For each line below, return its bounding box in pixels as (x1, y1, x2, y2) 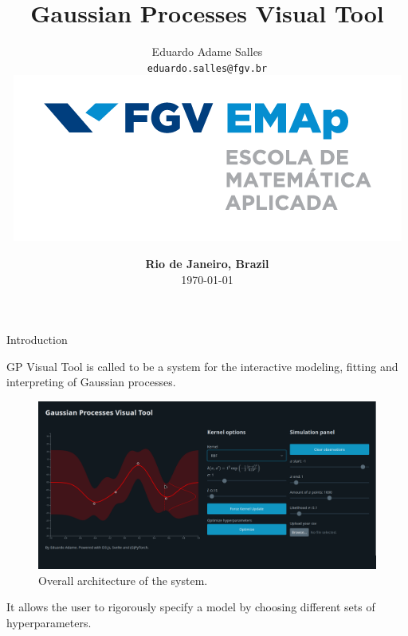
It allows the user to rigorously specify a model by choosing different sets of (6, 598, 375, 615)
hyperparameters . (6, 614, 92, 631)
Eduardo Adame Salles (151, 43, 263, 60)
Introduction (6, 331, 68, 348)
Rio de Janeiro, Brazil (145, 255, 269, 271)
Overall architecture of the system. (38, 571, 208, 588)
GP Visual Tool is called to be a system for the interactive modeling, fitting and (6, 358, 398, 374)
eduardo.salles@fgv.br (147, 62, 268, 74)
